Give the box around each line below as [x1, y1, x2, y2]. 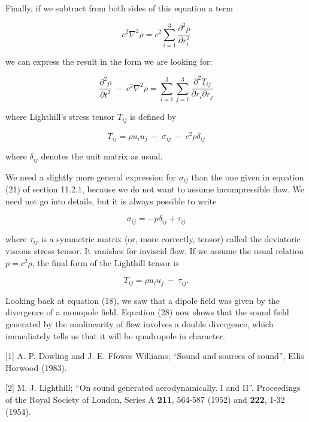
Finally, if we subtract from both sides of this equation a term [5, 2, 233, 14]
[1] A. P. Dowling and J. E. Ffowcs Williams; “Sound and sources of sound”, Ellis [5, 349, 304, 362]
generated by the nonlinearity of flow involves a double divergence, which [5, 318, 274, 330]
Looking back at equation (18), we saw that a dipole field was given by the [5, 294, 280, 306]
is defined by [130, 110, 177, 123]
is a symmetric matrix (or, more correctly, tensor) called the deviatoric [41, 232, 301, 245]
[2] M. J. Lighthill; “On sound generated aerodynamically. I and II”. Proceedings [5, 381, 301, 394]
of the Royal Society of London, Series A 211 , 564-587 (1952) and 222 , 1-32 [5, 393, 285, 405]
